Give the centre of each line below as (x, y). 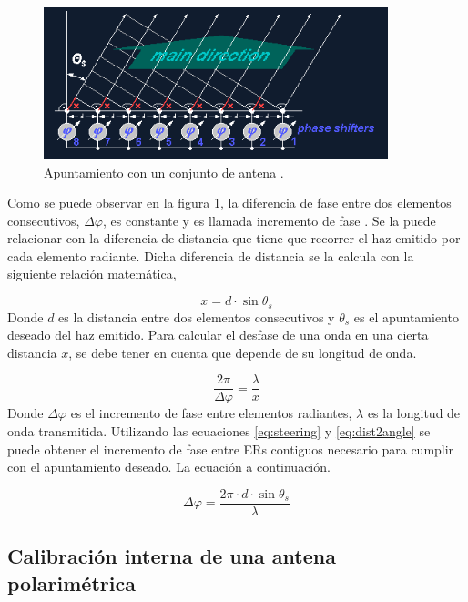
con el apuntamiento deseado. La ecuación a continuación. (169, 467)
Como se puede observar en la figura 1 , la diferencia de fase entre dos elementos (229, 203)
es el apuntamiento (406, 316)
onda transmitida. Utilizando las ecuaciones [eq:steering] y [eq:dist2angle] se (219, 430)
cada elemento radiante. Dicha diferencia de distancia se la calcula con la (211, 255)
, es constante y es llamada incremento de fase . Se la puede (269, 220)
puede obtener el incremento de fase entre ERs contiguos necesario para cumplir (231, 449)
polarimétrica (71, 582)
